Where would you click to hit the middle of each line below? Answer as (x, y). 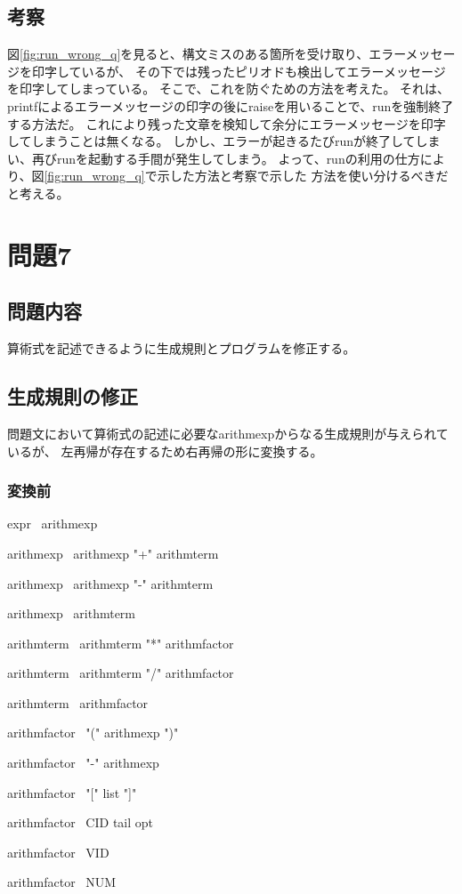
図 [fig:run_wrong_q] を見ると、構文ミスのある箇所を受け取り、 (188, 54)
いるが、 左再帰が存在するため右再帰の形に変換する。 (165, 451)
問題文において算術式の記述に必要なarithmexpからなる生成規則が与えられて (228, 433)
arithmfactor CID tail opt (81, 822)
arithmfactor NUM (62, 882)
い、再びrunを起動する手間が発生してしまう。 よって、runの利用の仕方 (214, 158)
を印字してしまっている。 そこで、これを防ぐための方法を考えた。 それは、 (229, 89)
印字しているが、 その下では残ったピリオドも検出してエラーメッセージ (239, 71)
